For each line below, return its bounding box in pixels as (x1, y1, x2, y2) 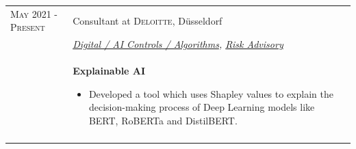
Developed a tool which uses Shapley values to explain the (88, 86, 333, 100)
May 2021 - (10, 6, 58, 21)
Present (10, 20, 45, 34)
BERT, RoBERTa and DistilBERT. (88, 113, 238, 127)
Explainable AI (73, 64, 146, 78)
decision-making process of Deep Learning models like (88, 100, 315, 114)
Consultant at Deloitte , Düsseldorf (73, 13, 222, 27)
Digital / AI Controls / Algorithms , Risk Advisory (73, 37, 283, 51)
